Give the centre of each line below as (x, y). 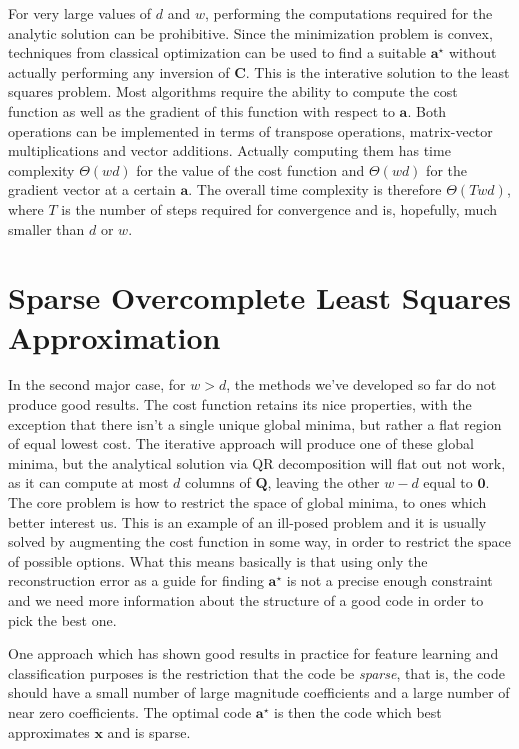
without (472, 52)
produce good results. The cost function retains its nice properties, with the (240, 404)
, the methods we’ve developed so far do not (361, 384)
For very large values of (80, 13)
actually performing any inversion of (119, 71)
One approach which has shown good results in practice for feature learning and (253, 653)
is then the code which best (358, 711)
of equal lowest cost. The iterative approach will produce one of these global (241, 443)
